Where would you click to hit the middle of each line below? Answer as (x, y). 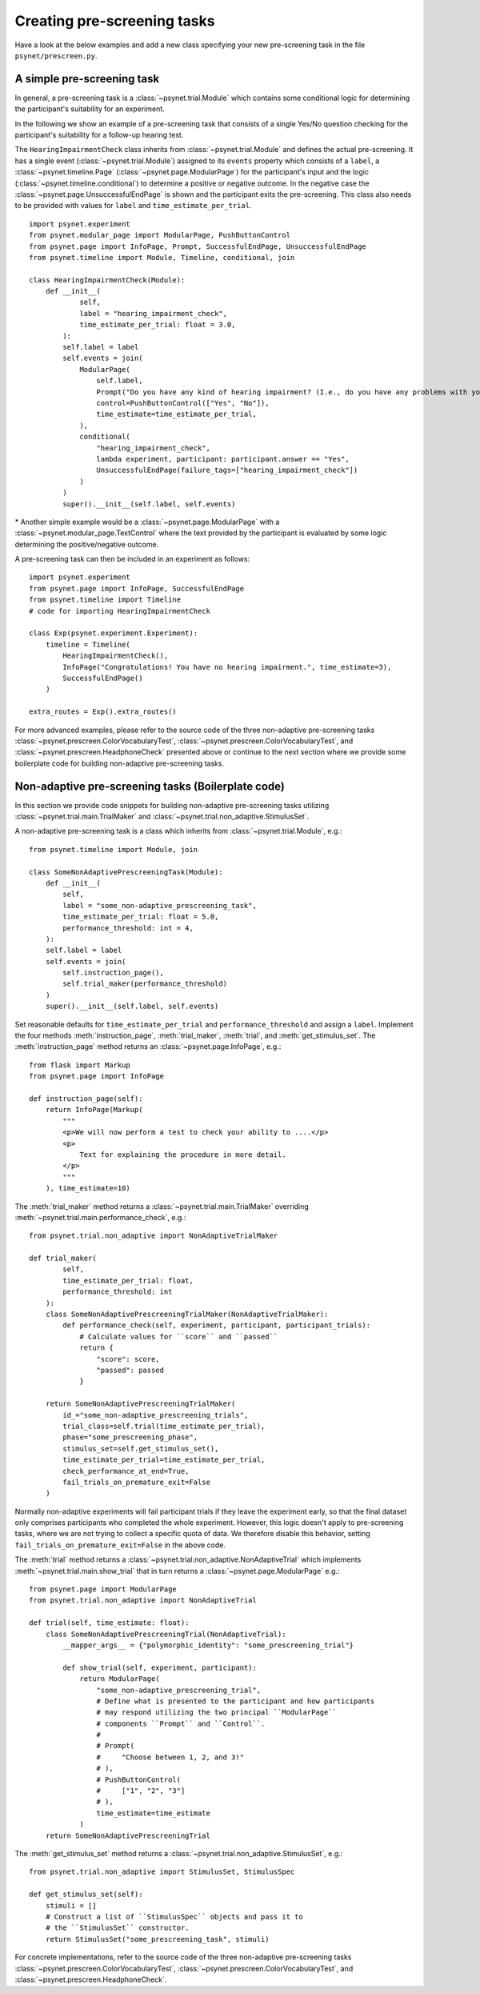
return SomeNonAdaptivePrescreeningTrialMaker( (140, 1404)
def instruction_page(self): (86, 1099)
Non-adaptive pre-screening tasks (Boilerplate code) (150, 786)
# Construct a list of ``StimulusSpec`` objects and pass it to (174, 1917)
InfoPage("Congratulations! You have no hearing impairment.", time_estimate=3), (227, 667)
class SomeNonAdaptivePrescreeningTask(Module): (126, 872)
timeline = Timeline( (88, 644)
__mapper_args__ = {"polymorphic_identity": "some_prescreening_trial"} (208, 1645)
